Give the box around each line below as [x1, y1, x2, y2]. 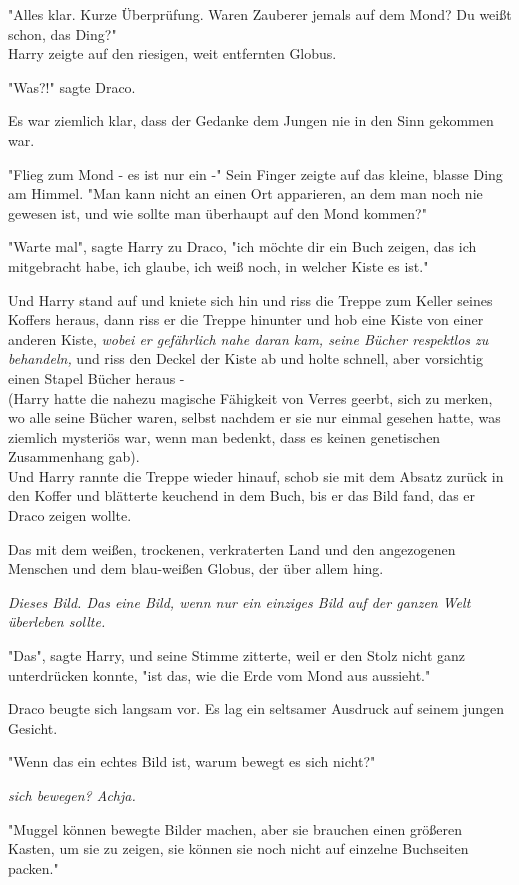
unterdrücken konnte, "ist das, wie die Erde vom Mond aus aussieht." [8, 664, 431, 685]
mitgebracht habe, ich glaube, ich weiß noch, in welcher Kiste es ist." [8, 255, 429, 276]
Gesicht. [8, 717, 58, 738]
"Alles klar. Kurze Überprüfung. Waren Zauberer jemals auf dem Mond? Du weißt [8, 4, 512, 24]
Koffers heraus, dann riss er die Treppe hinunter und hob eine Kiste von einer [8, 309, 484, 330]
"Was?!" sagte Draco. [8, 76, 136, 97]
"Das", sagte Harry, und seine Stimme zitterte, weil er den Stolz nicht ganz [8, 645, 466, 666]
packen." [8, 857, 59, 878]
